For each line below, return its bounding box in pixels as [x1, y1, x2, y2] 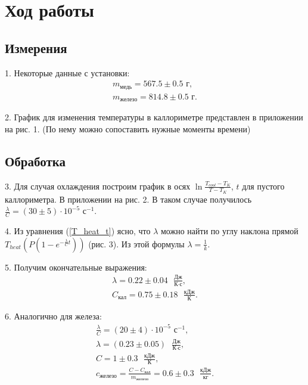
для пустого [242, 179, 285, 192]
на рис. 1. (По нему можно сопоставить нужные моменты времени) [5, 122, 251, 135]
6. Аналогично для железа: [5, 309, 102, 322]
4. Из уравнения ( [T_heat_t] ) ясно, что [5, 225, 151, 237]
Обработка [5, 151, 66, 170]
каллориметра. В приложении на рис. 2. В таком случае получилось [5, 192, 252, 205]
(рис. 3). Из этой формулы [88, 237, 185, 250]
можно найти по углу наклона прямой [161, 225, 298, 237]
